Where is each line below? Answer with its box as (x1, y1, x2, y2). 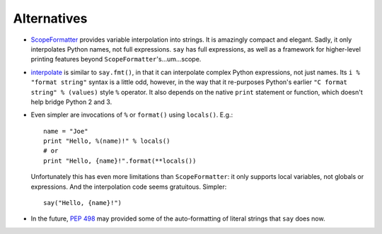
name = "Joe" (43, 127, 88, 135)
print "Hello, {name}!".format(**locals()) (43, 156, 197, 165)
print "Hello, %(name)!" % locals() (43, 137, 170, 145)
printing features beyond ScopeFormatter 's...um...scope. (30, 55, 202, 64)
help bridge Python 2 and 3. (30, 98, 112, 106)
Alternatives (13, 11, 88, 26)
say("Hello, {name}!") (43, 199, 122, 207)
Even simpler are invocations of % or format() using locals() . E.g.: (30, 110, 233, 119)
